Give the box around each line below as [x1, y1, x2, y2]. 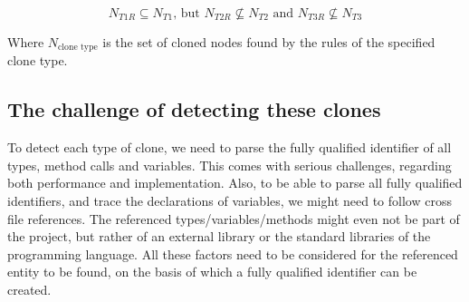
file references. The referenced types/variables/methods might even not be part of [7, 209, 460, 228]
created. [7, 280, 52, 298]
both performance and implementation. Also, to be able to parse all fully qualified [7, 173, 463, 192]
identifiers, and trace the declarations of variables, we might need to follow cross [7, 191, 452, 210]
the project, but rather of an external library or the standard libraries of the [7, 227, 431, 246]
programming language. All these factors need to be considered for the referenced [7, 244, 458, 263]
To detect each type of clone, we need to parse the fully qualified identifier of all [7, 138, 452, 157]
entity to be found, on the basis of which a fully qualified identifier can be [7, 262, 417, 281]
